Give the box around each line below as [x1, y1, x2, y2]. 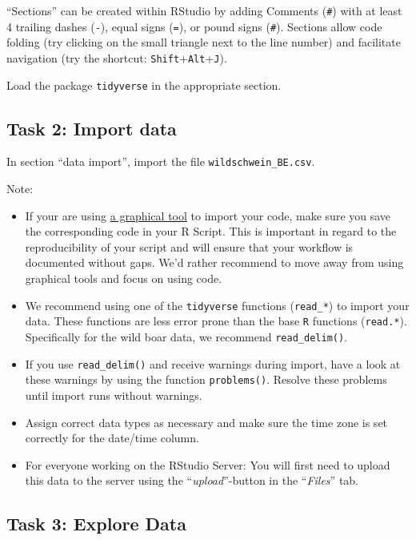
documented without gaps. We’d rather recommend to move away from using [25, 254, 404, 271]
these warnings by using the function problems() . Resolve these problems [25, 371, 387, 388]
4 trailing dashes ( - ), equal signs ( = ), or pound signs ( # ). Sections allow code [6, 18, 382, 34]
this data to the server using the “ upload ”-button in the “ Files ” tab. [25, 472, 359, 489]
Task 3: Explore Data [6, 511, 186, 536]
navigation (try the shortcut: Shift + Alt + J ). [6, 49, 227, 66]
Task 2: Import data [6, 115, 177, 140]
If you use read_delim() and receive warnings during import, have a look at [25, 355, 401, 372]
